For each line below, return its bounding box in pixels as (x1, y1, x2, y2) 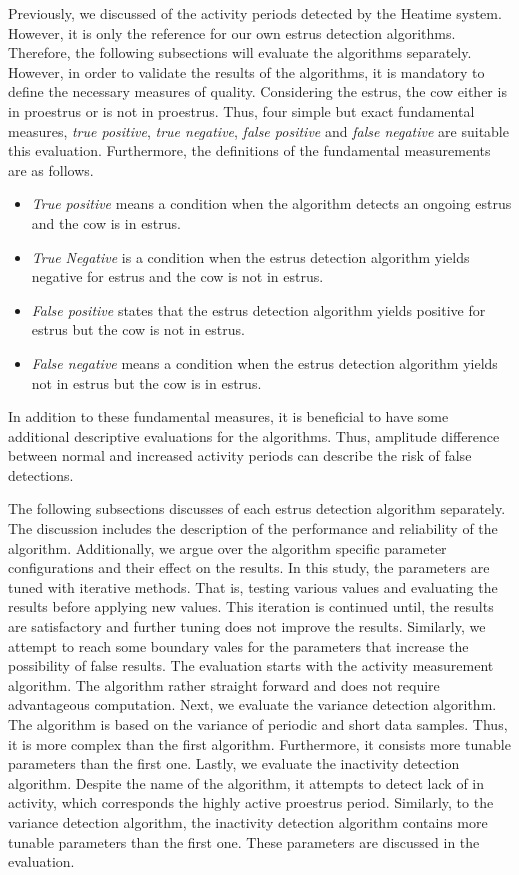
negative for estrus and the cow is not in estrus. (31, 266, 324, 287)
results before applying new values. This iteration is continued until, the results (8, 596, 494, 617)
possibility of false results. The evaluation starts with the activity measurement (8, 655, 494, 676)
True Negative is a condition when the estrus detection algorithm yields (31, 246, 470, 267)
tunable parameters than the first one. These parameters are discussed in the (8, 831, 480, 852)
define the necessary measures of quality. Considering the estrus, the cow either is (8, 81, 507, 102)
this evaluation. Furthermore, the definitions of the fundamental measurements (8, 140, 491, 161)
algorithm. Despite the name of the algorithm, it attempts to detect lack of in (8, 772, 485, 793)
